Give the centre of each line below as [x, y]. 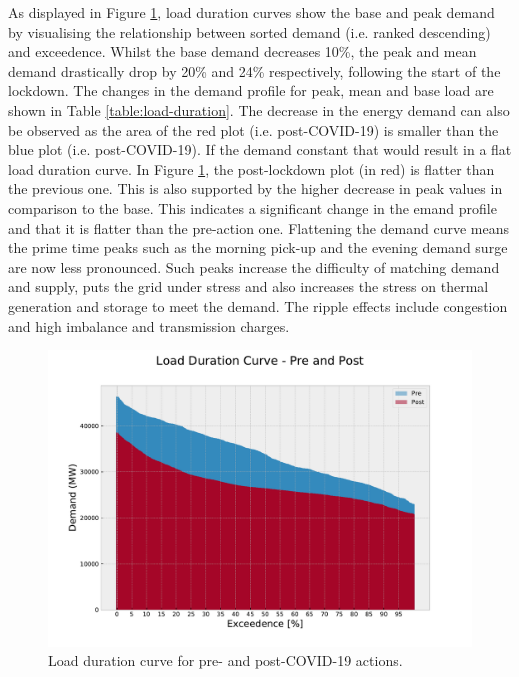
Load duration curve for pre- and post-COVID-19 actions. [225, 660]
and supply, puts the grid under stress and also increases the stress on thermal [248, 286]
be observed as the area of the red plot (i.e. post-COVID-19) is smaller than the [253, 129]
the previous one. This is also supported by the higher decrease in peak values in [255, 188]
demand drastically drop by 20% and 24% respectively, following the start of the [254, 70]
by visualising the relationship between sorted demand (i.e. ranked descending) [249, 31]
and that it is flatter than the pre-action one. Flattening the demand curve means [258, 227]
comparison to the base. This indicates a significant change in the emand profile [252, 207]
